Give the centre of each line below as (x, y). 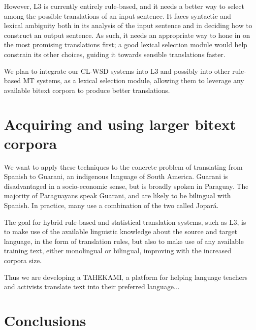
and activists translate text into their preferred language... (92, 286)
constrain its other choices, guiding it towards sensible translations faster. (115, 54)
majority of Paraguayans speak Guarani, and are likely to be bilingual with (117, 195)
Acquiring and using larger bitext (120, 124)
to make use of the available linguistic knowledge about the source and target (121, 231)
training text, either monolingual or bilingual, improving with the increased (118, 251)
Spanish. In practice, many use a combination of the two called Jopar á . (111, 205)
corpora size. (23, 260)
